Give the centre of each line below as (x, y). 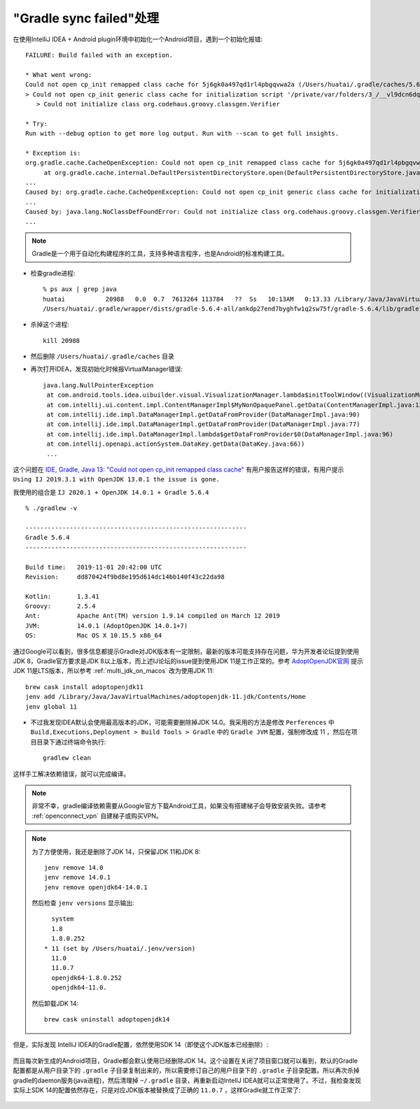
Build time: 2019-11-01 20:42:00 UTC (94, 567)
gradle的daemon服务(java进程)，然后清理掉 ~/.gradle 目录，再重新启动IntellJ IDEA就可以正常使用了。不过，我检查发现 (187, 1080)
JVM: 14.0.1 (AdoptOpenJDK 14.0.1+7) (107, 626)
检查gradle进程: (53, 273)
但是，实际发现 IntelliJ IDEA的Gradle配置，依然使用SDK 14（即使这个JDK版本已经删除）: (141, 1045)
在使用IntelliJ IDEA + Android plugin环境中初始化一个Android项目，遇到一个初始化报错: (138, 39)
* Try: (37, 123)
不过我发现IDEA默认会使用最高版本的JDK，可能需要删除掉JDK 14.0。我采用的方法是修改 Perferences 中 (183, 722)
